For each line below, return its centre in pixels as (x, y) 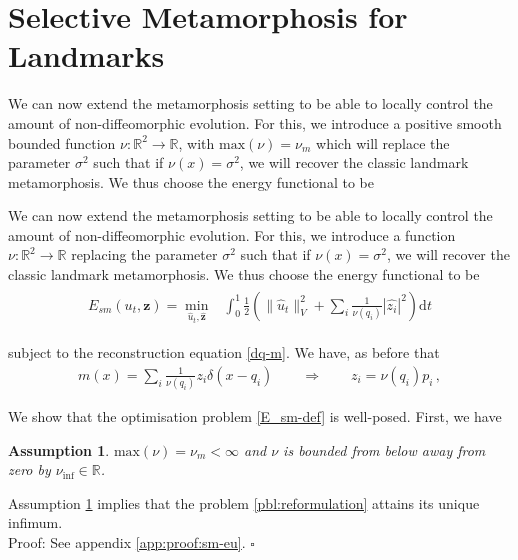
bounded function (62, 142)
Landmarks (86, 55)
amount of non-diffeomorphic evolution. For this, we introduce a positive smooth (255, 122)
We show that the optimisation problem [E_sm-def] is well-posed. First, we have (255, 416)
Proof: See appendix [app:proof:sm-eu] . (127, 542)
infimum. (35, 522)
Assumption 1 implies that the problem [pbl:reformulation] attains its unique (244, 502)
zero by (29, 469)
